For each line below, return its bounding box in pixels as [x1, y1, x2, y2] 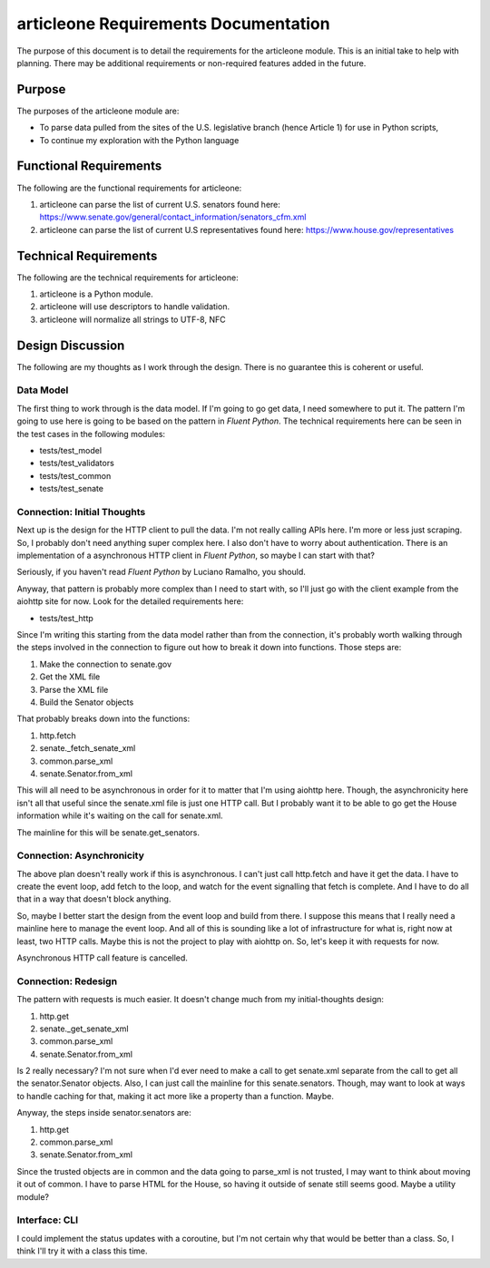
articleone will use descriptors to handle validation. [39, 301, 230, 312]
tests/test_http [39, 612, 94, 623]
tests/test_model [39, 445, 103, 455]
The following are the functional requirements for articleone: [16, 182, 242, 193]
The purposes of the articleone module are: [16, 105, 180, 116]
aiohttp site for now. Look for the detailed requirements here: [16, 596, 244, 607]
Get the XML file [39, 671, 101, 682]
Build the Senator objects [39, 697, 134, 707]
